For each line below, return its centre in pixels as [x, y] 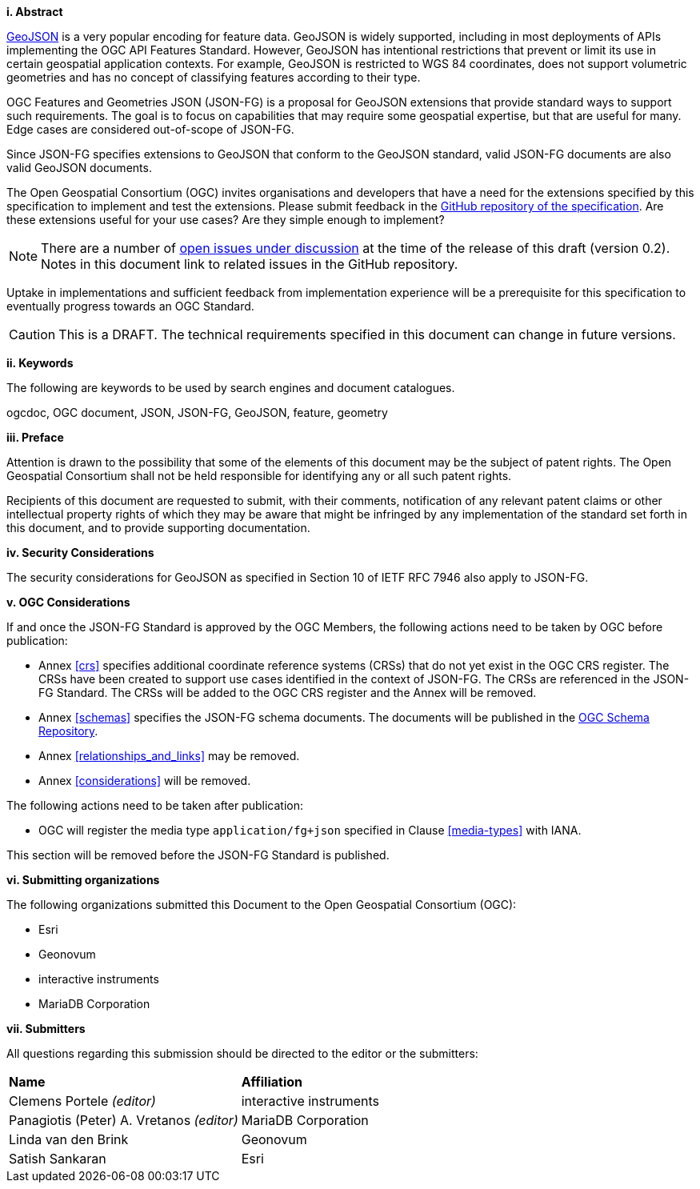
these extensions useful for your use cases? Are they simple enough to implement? [226, 220]
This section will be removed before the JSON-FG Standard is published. [198, 855]
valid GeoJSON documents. [79, 168]
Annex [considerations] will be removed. [145, 781]
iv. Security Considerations [80, 552]
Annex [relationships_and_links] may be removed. [169, 756]
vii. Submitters [46, 1029]
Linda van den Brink [69, 1139]
